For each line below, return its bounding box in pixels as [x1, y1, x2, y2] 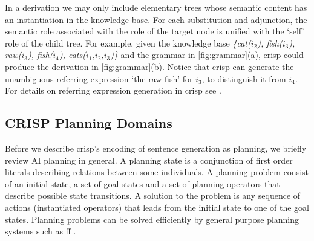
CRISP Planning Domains [5, 114, 172, 132]
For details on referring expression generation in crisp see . [5, 84, 221, 97]
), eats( [59, 48, 86, 61]
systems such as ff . [5, 225, 76, 237]
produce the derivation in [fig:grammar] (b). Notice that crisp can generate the [5, 60, 294, 72]
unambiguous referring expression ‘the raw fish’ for [5, 72, 193, 85]
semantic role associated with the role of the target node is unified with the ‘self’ [5, 25, 304, 37]
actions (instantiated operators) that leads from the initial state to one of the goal [5, 201, 309, 213]
